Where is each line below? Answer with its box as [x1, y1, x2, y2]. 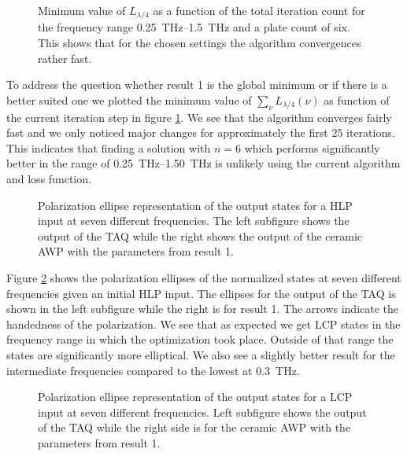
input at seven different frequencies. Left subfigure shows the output [38, 403, 367, 420]
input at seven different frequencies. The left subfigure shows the [38, 212, 350, 229]
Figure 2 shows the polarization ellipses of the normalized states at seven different [6, 269, 401, 285]
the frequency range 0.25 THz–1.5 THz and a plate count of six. [38, 19, 350, 35]
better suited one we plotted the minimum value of [6, 91, 252, 108]
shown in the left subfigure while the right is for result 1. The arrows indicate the [6, 300, 399, 317]
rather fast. [38, 50, 92, 66]
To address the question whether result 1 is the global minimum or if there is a [6, 76, 387, 93]
